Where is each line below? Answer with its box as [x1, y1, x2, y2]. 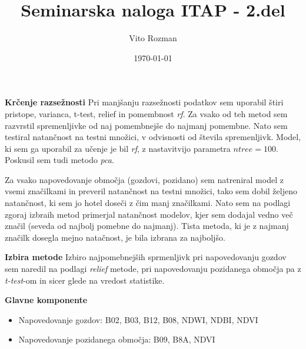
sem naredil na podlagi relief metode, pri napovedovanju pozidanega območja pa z [5, 262, 301, 275]
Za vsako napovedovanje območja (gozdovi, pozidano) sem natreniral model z [5, 173, 284, 185]
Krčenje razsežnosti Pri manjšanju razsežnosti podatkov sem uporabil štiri [5, 96, 284, 108]
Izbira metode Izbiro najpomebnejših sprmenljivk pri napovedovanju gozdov [5, 251, 287, 263]
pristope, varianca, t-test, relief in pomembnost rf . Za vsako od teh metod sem [5, 107, 288, 119]
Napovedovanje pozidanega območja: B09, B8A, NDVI [18, 333, 215, 345]
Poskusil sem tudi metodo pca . [5, 154, 114, 166]
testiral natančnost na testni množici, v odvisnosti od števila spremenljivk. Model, [5, 131, 301, 143]
